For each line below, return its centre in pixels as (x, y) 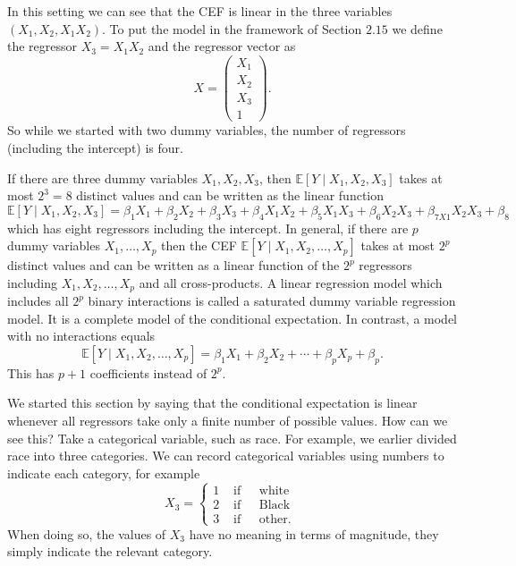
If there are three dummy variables (102, 177)
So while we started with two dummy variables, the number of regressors (207, 130)
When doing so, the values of (87, 533)
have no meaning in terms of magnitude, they (314, 533)
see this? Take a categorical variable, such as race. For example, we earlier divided (232, 438)
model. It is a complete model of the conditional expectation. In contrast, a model (233, 318)
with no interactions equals (81, 336)
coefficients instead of (148, 372)
